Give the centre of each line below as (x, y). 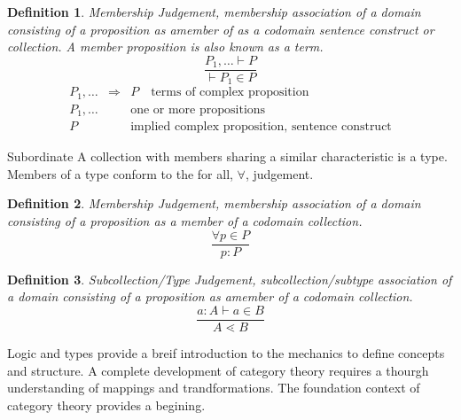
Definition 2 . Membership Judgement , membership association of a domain (214, 203)
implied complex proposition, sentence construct (261, 127)
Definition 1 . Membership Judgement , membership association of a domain (214, 12)
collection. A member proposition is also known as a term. (165, 47)
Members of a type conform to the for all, (120, 173)
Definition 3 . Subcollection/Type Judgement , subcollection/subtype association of (230, 279)
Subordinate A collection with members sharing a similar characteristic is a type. (227, 156)
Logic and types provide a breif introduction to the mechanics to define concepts (226, 352)
